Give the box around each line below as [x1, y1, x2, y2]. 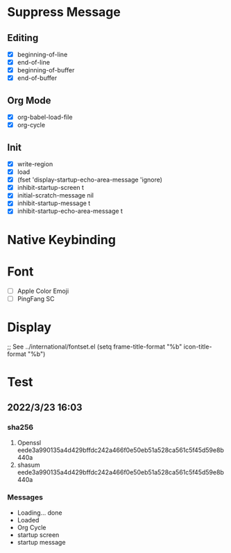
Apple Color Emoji [17, 287, 69, 295]
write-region [17, 160, 53, 168]
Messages [7, 492, 44, 502]
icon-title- [183, 342, 212, 351]
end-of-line [17, 58, 51, 67]
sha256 [7, 422, 33, 432]
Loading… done [17, 508, 62, 517]
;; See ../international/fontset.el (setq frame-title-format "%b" [7, 342, 182, 351]
